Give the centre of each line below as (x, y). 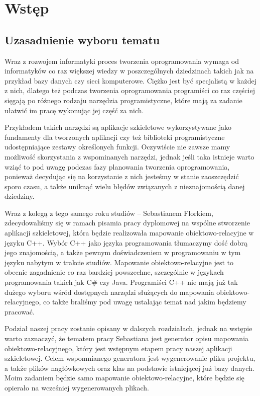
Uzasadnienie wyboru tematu (82, 39)
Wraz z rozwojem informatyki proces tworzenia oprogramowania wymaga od (122, 61)
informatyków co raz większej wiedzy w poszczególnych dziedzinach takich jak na (129, 71)
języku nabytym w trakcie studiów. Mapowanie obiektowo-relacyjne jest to (119, 262)
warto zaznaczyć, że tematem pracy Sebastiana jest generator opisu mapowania (127, 338)
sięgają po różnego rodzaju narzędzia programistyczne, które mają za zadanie (123, 100)
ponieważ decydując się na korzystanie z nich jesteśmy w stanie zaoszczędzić (122, 176)
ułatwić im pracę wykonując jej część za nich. (74, 110)
